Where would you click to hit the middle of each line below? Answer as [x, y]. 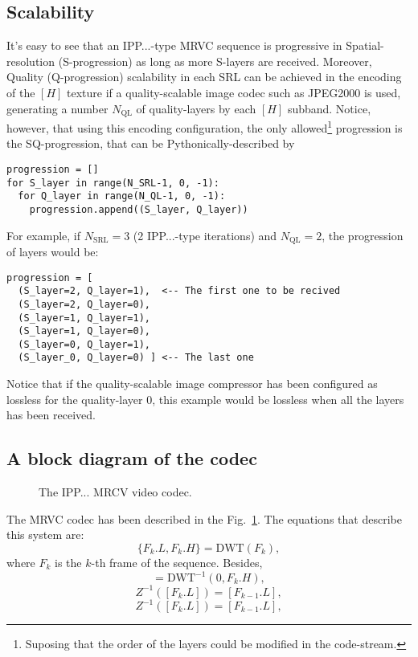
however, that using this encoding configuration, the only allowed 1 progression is [205, 127]
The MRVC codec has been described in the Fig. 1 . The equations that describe [204, 518]
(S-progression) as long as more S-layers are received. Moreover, [215, 61]
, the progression [363, 235]
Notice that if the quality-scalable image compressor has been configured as [192, 384]
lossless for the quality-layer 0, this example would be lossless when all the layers [205, 399]
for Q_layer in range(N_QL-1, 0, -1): [122, 196]
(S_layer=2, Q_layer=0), [84, 304]
